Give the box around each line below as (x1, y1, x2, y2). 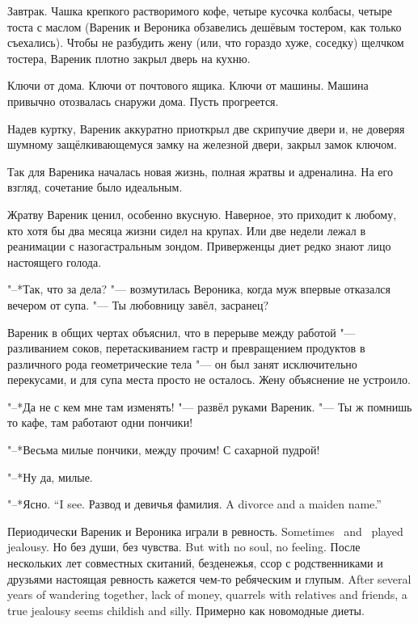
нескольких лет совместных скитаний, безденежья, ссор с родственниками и (7, 554, 383, 571)
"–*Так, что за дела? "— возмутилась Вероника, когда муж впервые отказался (7, 280, 391, 297)
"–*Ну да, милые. (7, 468, 93, 485)
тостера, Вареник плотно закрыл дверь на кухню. (7, 49, 251, 66)
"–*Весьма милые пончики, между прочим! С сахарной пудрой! (7, 441, 320, 458)
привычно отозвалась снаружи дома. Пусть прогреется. (7, 92, 279, 109)
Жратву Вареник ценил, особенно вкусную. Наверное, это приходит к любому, (7, 205, 397, 222)
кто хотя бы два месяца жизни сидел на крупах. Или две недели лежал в (7, 221, 366, 238)
